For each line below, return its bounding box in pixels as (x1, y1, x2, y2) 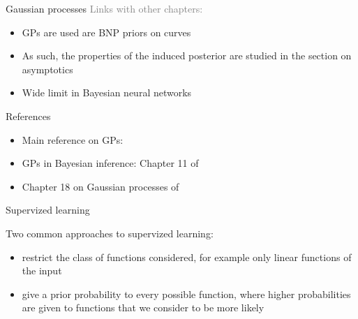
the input (22, 263, 62, 278)
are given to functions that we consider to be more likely (22, 300, 264, 315)
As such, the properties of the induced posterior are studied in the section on (22, 48, 352, 63)
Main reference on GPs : (22, 132, 124, 147)
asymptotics (22, 61, 73, 76)
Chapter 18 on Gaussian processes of (22, 179, 179, 193)
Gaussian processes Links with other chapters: (6, 1, 203, 15)
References (6, 108, 51, 123)
